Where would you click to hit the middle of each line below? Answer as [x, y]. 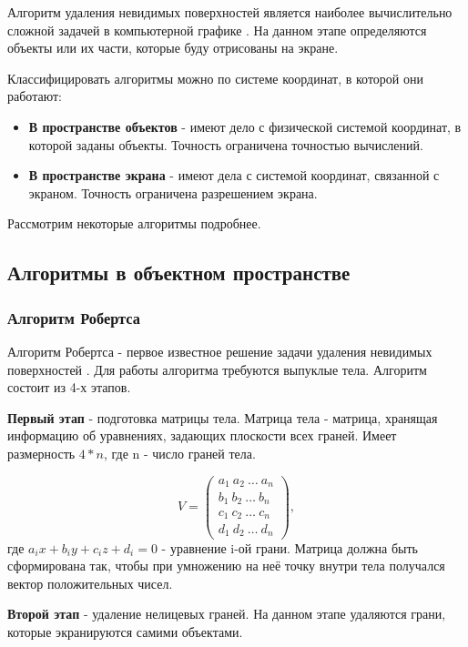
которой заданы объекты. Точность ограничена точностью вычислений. [226, 144]
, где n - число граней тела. [179, 453]
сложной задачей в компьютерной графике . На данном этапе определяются [217, 30]
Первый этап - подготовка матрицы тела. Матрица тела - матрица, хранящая [223, 417]
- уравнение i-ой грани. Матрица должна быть [290, 547]
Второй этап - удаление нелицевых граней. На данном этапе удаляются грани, [227, 614]
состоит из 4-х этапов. [69, 387]
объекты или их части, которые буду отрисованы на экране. [173, 48]
